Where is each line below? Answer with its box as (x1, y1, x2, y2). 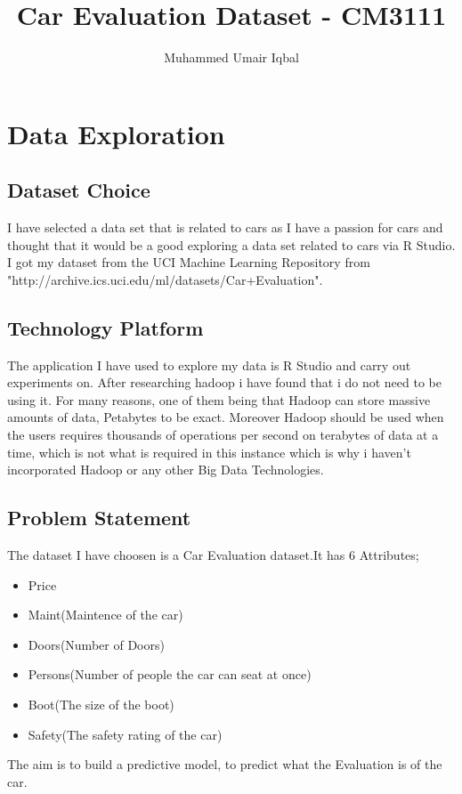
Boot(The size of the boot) (28, 695, 174, 714)
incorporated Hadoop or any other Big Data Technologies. (7, 460, 324, 479)
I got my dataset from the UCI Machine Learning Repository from (7, 253, 370, 271)
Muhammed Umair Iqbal (164, 48, 299, 67)
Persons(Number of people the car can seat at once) (28, 665, 312, 684)
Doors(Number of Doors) (28, 635, 165, 653)
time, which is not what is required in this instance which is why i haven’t (7, 442, 411, 461)
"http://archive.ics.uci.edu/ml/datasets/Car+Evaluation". (7, 270, 323, 288)
